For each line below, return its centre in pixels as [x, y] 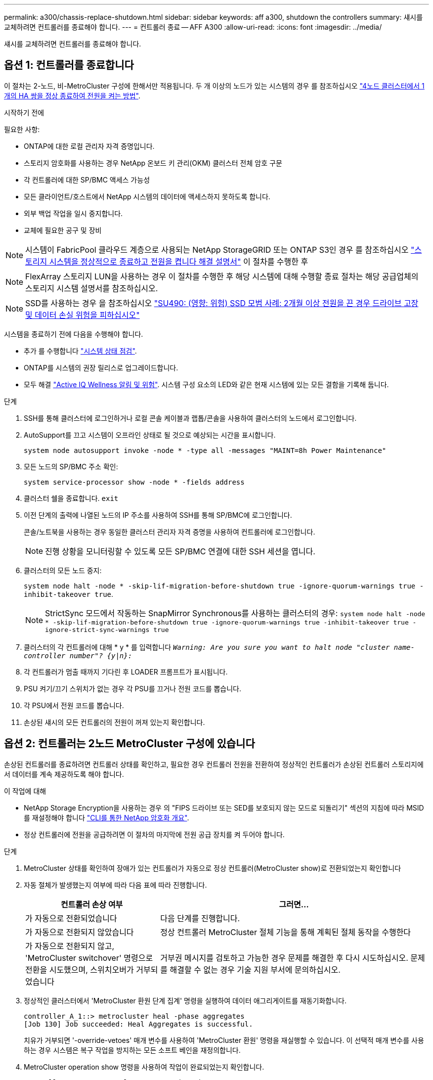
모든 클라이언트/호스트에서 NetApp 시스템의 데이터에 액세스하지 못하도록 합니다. [147, 196]
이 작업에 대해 [25, 791]
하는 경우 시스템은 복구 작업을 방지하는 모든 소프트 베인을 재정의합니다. [132, 1050]
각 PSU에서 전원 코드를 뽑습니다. [74, 705]
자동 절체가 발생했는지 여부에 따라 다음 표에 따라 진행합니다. [115, 885]
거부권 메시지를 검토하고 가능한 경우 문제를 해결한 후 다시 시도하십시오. [284, 958]
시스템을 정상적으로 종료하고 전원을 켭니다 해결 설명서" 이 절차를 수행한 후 [179, 261]
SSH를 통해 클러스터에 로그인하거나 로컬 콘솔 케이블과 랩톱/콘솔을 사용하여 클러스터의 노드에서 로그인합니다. [190, 418]
